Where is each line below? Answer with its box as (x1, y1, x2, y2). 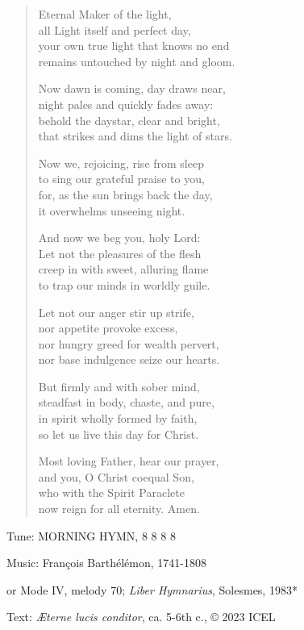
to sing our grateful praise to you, (38, 170, 205, 187)
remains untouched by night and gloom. (38, 52, 235, 69)
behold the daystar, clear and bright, (38, 111, 220, 128)
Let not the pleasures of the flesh (38, 244, 202, 261)
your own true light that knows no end (38, 37, 230, 54)
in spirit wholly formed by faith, (38, 410, 198, 427)
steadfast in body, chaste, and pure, (38, 394, 214, 411)
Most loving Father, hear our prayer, (38, 453, 219, 469)
